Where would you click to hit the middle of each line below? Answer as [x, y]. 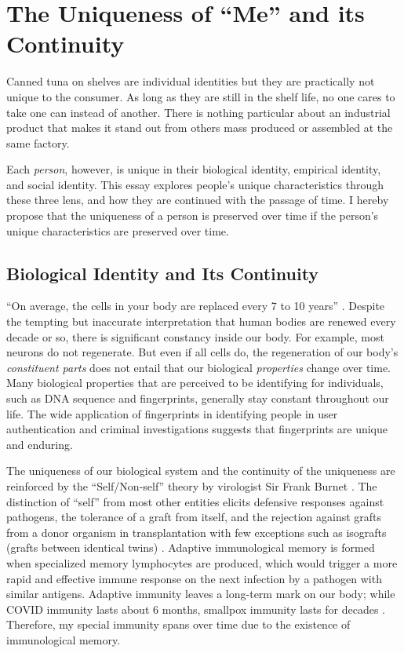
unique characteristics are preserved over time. [118, 230]
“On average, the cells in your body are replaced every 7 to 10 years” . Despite [196, 306]
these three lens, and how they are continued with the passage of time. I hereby [198, 200]
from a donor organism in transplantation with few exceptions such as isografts [197, 532]
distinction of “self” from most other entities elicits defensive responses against [195, 501]
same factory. [38, 142]
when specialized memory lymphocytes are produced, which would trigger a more [202, 562]
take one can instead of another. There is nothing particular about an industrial [198, 112]
